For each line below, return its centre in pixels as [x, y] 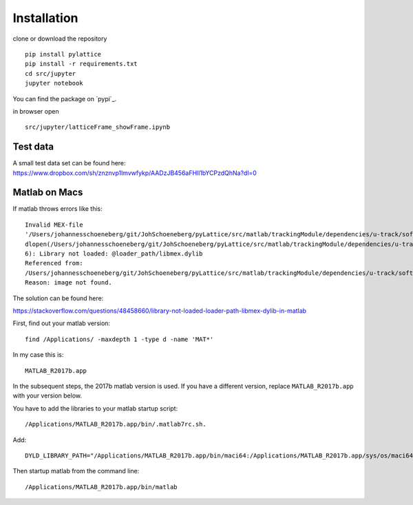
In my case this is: [38, 355]
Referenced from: [54, 263]
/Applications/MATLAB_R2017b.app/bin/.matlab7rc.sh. [116, 424]
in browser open [36, 111]
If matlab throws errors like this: [57, 209]
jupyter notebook [54, 83]
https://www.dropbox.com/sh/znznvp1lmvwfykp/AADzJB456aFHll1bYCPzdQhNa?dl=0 [135, 173]
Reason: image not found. [69, 283]
